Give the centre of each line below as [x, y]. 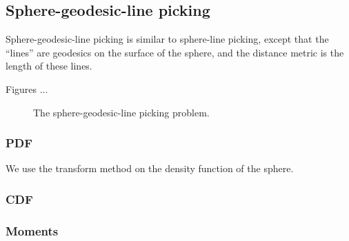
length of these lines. [49, 66]
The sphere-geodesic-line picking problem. [121, 112]
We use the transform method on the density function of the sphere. [150, 168]
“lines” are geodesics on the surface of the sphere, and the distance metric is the [175, 52]
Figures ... [27, 88]
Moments [32, 230]
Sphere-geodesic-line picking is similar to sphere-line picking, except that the [167, 39]
